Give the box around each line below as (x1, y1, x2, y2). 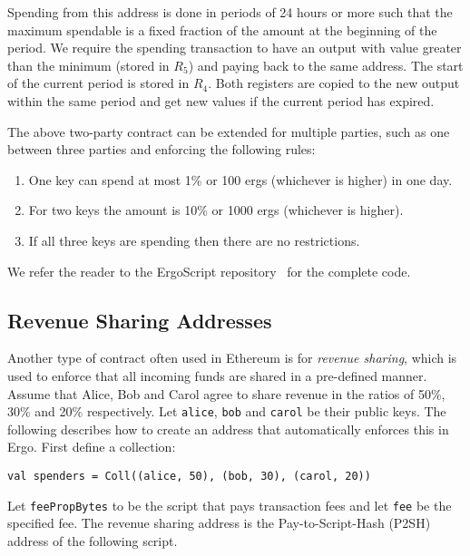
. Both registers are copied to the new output (208, 73, 460, 93)
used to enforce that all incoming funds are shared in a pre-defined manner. (7, 366, 427, 385)
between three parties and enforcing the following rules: (7, 140, 316, 159)
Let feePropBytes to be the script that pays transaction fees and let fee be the (7, 495, 452, 514)
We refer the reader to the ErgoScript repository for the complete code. (7, 261, 411, 280)
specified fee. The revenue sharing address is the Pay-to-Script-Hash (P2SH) (7, 513, 431, 532)
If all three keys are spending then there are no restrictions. (28, 230, 360, 249)
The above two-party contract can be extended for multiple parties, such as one (7, 122, 450, 141)
